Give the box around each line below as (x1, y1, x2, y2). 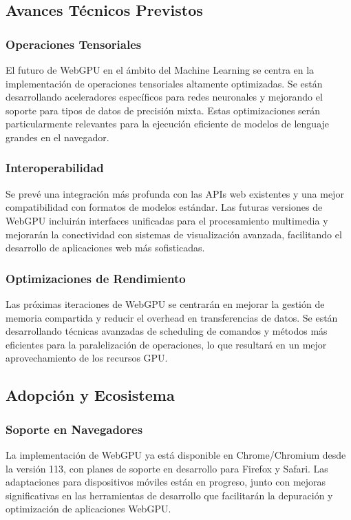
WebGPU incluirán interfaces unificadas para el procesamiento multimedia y (6, 213, 328, 227)
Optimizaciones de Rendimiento (6, 269, 186, 287)
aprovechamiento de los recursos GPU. (6, 351, 168, 365)
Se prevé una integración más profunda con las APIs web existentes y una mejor (6, 186, 344, 200)
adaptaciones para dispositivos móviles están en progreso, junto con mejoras (6, 475, 326, 489)
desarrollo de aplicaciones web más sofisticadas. (6, 240, 205, 255)
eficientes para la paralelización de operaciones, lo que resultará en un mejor (6, 337, 327, 351)
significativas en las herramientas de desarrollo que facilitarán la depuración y (6, 488, 333, 502)
